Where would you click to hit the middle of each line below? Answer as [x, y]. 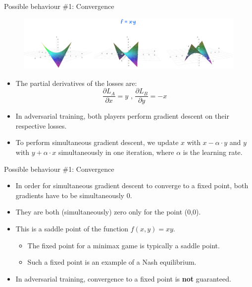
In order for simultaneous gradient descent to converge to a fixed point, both [132, 185]
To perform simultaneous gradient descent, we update [97, 142]
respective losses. [41, 125]
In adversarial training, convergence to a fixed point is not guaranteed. [123, 278]
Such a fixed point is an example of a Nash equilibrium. [112, 262]
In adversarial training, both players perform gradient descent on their [122, 116]
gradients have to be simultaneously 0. [74, 195]
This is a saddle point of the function [72, 228]
